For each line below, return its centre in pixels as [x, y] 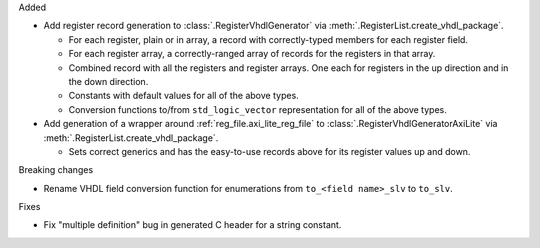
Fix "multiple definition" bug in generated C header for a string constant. [192, 225]
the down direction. [108, 81]
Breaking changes [56, 170]
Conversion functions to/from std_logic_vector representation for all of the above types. [257, 109]
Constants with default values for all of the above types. [183, 96]
